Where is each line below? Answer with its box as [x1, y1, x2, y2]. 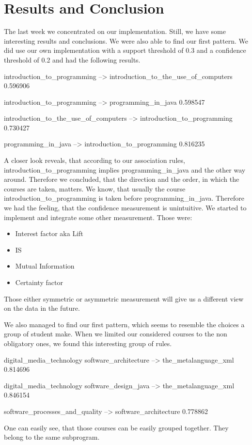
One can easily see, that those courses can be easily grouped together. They [4, 422, 229, 432]
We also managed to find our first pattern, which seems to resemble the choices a [4, 319, 245, 329]
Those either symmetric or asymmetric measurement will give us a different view [4, 293, 244, 303]
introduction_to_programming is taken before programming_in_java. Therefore [4, 193, 244, 203]
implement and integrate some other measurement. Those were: [4, 212, 192, 222]
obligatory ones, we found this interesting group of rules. [4, 338, 172, 348]
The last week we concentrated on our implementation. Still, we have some [4, 26, 226, 36]
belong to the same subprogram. [4, 432, 100, 442]
